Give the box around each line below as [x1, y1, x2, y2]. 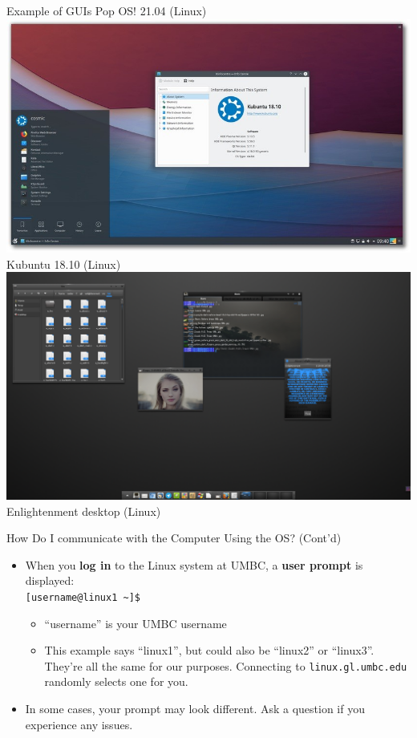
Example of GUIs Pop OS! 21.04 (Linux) [6, 2, 207, 18]
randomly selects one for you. [44, 673, 188, 690]
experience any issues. [25, 716, 133, 732]
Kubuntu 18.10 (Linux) [6, 255, 121, 272]
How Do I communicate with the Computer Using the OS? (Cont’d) [6, 529, 342, 546]
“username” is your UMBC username [44, 614, 227, 631]
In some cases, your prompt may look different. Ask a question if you [25, 700, 365, 716]
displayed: [25, 572, 75, 589]
